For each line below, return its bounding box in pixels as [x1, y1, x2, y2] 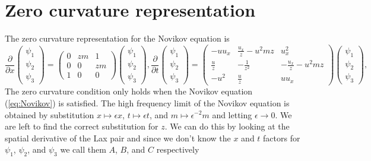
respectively [156, 143, 199, 156]
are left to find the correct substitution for [5, 120, 158, 132]
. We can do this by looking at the [164, 120, 290, 132]
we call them [60, 143, 106, 156]
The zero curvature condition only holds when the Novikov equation [5, 85, 253, 97]
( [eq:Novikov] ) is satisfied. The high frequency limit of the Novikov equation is [5, 96, 290, 109]
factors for [263, 131, 300, 144]
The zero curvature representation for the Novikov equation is [5, 32, 230, 45]
